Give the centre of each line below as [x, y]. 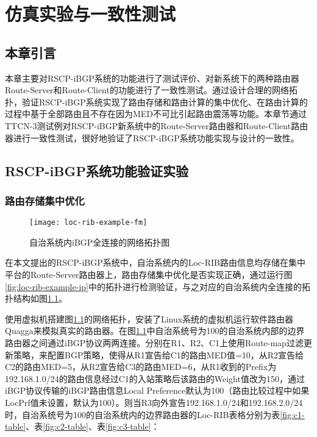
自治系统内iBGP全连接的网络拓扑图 [100, 242]
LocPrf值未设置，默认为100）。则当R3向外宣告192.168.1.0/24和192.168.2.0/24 [154, 402]
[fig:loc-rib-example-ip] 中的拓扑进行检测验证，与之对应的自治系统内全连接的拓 [158, 286]
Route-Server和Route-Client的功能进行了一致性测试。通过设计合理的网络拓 [151, 90]
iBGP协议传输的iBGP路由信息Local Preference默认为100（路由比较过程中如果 [157, 390]
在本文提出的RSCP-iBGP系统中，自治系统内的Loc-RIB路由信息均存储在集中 [155, 262]
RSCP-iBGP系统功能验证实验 [97, 170]
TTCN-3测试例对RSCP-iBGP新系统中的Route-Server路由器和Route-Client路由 [157, 125]
